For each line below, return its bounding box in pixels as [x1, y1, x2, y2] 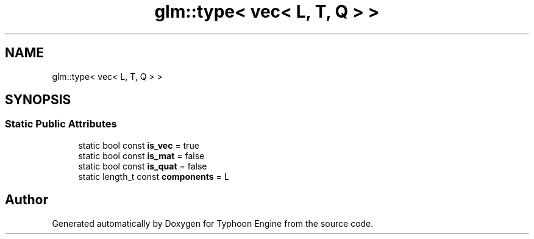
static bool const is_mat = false [78, 150, 205, 161]
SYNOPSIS [5, 92, 71, 108]
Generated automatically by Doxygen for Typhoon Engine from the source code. [52, 218, 374, 229]
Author [5, 192, 48, 208]
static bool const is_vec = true [78, 140, 199, 151]
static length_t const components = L [78, 171, 229, 182]
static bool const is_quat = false [78, 160, 207, 171]
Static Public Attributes [5, 118, 117, 130]
